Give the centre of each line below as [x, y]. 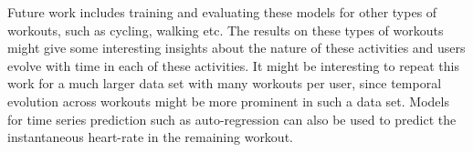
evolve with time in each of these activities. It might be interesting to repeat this [233, 65]
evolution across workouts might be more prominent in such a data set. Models [228, 101]
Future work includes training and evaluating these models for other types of [222, 12]
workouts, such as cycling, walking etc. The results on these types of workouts [226, 30]
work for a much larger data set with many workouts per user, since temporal [225, 83]
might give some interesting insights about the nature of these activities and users [236, 48]
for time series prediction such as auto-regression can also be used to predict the [232, 119]
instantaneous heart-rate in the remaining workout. [150, 137]
